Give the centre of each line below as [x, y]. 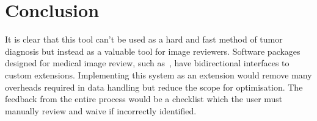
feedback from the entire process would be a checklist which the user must [144, 99]
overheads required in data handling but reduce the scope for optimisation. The [154, 87]
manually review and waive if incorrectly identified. [101, 110]
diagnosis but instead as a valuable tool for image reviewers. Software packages [153, 51]
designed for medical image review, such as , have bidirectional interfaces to [147, 63]
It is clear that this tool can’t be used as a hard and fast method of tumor [144, 39]
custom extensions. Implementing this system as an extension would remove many [158, 74]
